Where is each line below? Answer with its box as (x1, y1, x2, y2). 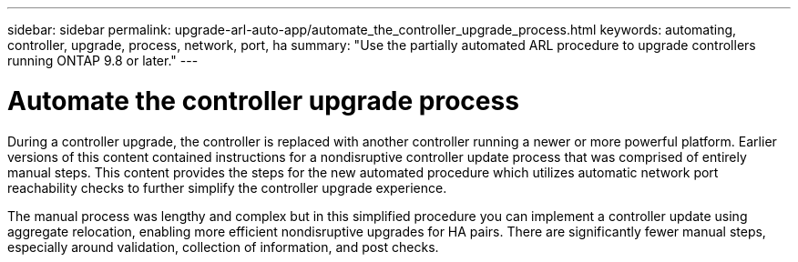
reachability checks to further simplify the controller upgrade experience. (7, 179, 447, 196)
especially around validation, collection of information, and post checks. (7, 238, 439, 255)
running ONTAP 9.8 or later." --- (7, 53, 199, 68)
